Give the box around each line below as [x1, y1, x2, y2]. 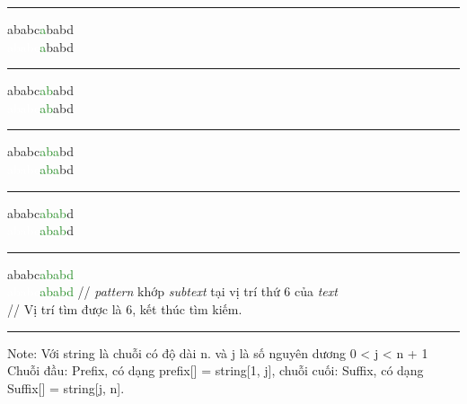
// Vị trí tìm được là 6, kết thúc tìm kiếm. [7, 299, 242, 318]
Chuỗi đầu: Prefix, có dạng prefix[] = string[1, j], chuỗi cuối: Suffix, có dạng [7, 361, 424, 380]
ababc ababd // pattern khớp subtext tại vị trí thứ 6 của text [7, 282, 338, 301]
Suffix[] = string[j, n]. [7, 378, 125, 397]
